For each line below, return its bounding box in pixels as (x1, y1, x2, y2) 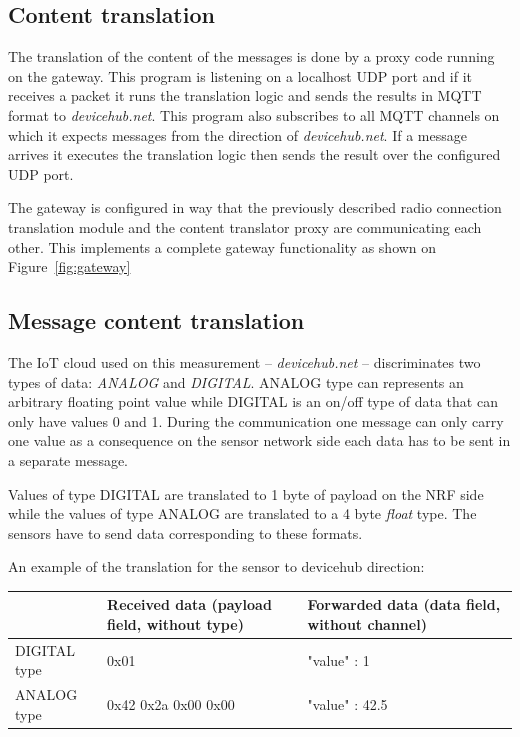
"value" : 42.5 (307, 694, 388, 715)
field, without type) (107, 613, 244, 634)
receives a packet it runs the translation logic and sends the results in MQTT (8, 85, 482, 106)
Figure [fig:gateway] (8, 256, 131, 277)
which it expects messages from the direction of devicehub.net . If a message (8, 124, 467, 145)
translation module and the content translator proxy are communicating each (8, 216, 482, 237)
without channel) (307, 613, 427, 634)
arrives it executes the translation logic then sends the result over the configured (8, 144, 501, 165)
